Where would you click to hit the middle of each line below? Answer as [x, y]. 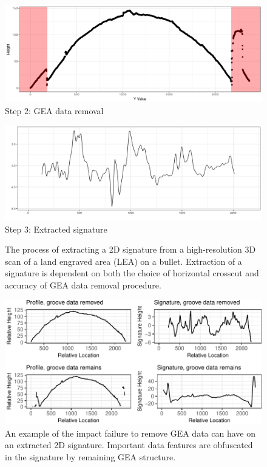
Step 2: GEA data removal [54, 110]
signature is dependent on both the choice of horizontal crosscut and [132, 273]
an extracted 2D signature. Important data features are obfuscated [129, 445]
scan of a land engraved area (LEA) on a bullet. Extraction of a [123, 261]
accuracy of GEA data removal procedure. [83, 285]
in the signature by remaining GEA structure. [90, 457]
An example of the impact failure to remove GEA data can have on [130, 433]
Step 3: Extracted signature [56, 229]
